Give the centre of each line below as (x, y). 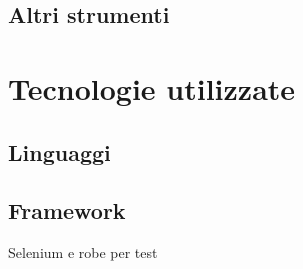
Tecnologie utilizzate (152, 87)
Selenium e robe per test (83, 252)
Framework (67, 210)
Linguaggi (59, 151)
